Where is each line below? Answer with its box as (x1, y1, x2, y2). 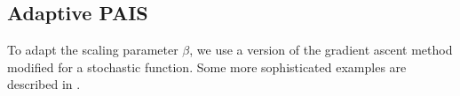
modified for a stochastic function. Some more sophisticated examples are (7, 57, 407, 76)
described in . (7, 75, 81, 93)
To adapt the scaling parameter (7, 41, 178, 59)
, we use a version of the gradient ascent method (189, 41, 453, 59)
